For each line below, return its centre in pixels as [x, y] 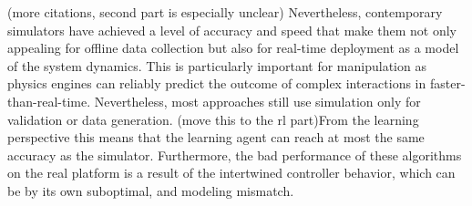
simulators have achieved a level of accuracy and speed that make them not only [232, 30]
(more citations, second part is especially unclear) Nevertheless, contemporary [225, 12]
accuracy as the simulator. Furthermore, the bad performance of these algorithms [235, 154]
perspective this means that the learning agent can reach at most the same [216, 137]
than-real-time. [49, 101]
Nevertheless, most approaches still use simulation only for [257, 101]
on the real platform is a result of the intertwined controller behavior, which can [231, 173]
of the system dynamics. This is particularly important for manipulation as [217, 65]
